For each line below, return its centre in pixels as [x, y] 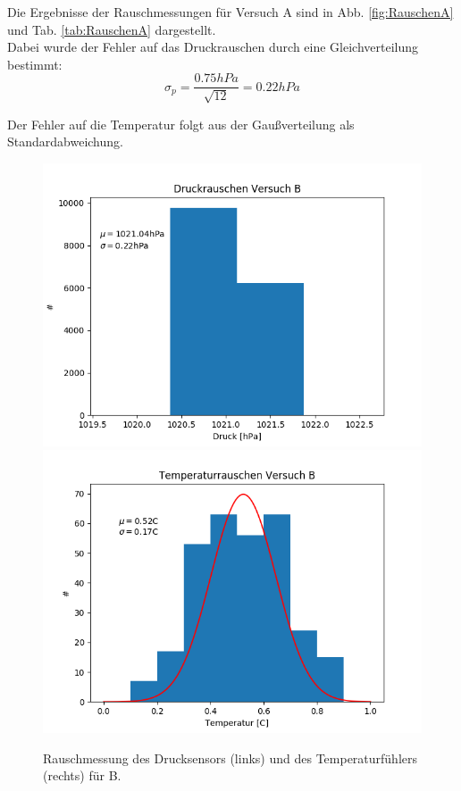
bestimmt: [35, 64]
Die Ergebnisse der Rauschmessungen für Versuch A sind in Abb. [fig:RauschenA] [230, 12]
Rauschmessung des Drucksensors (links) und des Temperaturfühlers [230, 758]
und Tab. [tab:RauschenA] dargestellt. [112, 29]
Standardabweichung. [65, 142]
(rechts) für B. [82, 775]
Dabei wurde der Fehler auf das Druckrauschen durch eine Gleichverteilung [213, 47]
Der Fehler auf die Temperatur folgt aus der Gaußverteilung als [181, 124]
